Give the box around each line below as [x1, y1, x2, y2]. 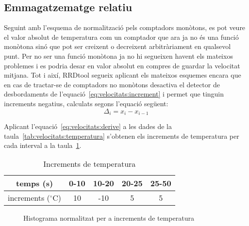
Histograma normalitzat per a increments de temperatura [23, 212, 194, 223]
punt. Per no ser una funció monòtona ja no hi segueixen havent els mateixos [4, 50, 233, 61]
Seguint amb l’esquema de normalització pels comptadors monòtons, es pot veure [4, 22, 246, 32]
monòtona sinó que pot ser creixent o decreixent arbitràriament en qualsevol [4, 41, 231, 51]
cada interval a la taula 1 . [4, 140, 82, 150]
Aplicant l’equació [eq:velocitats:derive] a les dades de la [4, 121, 172, 131]
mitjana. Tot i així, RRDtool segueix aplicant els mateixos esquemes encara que [4, 70, 241, 80]
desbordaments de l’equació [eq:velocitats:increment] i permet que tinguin [4, 89, 224, 99]
